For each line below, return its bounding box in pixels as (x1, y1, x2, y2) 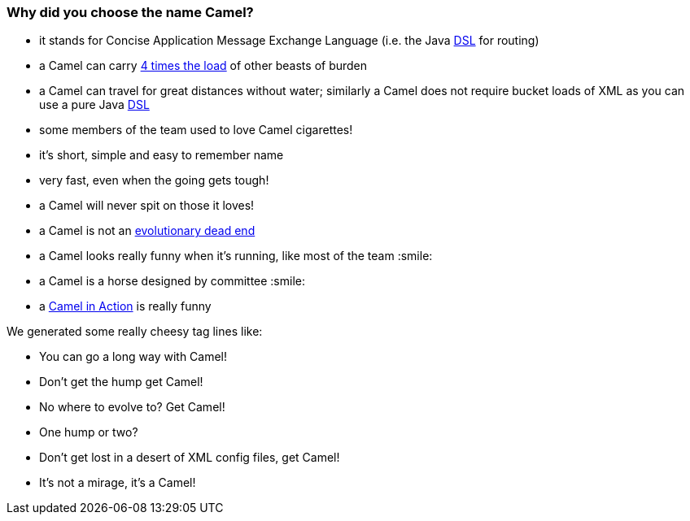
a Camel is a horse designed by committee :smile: (39, 274, 305, 289)
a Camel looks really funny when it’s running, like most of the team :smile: (39, 249, 433, 263)
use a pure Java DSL (39, 98, 150, 112)
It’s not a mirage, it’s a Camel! (39, 475, 196, 490)
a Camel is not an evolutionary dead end (39, 224, 255, 238)
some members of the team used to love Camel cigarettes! (39, 123, 353, 137)
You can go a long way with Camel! (39, 350, 228, 364)
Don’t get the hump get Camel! (39, 375, 203, 389)
